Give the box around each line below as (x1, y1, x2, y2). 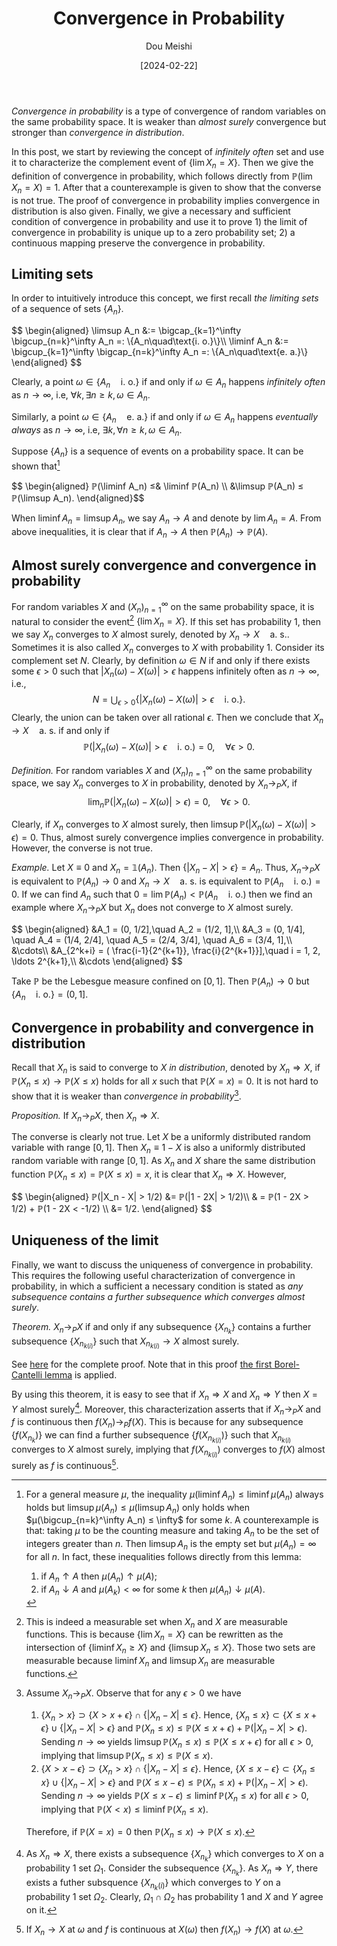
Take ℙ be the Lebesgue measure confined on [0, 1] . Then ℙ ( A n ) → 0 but (11, 975, 310, 989)
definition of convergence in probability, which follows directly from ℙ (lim (11, 170, 313, 182)
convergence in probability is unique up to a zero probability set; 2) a (11, 226, 296, 238)
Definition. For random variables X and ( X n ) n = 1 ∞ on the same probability (11, 762, 313, 779)
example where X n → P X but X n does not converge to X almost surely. (11, 902, 294, 916)
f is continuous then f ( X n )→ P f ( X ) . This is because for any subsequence (11, 1416, 304, 1430)
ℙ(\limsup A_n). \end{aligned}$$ (11, 492, 145, 504)
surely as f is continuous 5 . (11, 1458, 119, 1471)
